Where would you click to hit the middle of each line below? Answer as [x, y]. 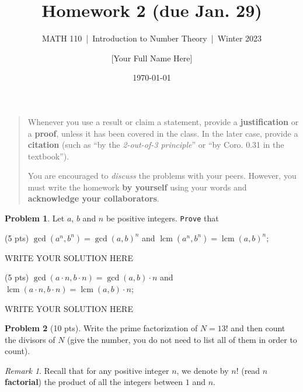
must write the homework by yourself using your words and [137, 187]
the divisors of [30, 339]
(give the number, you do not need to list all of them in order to [182, 339]
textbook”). [48, 156]
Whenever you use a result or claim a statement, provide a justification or [163, 121]
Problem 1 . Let [35, 218]
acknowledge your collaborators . [93, 198]
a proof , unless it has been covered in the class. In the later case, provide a [163, 133]
